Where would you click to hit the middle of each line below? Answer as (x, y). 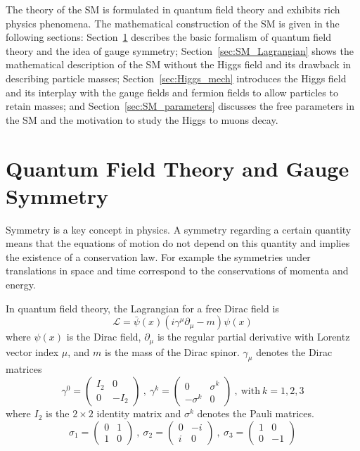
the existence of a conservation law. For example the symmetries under (158, 256)
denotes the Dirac (294, 351)
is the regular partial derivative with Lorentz (253, 337)
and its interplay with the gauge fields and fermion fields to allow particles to (172, 92)
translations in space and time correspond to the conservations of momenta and (177, 271)
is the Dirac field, (104, 337)
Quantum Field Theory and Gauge (178, 168)
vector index (32, 351)
